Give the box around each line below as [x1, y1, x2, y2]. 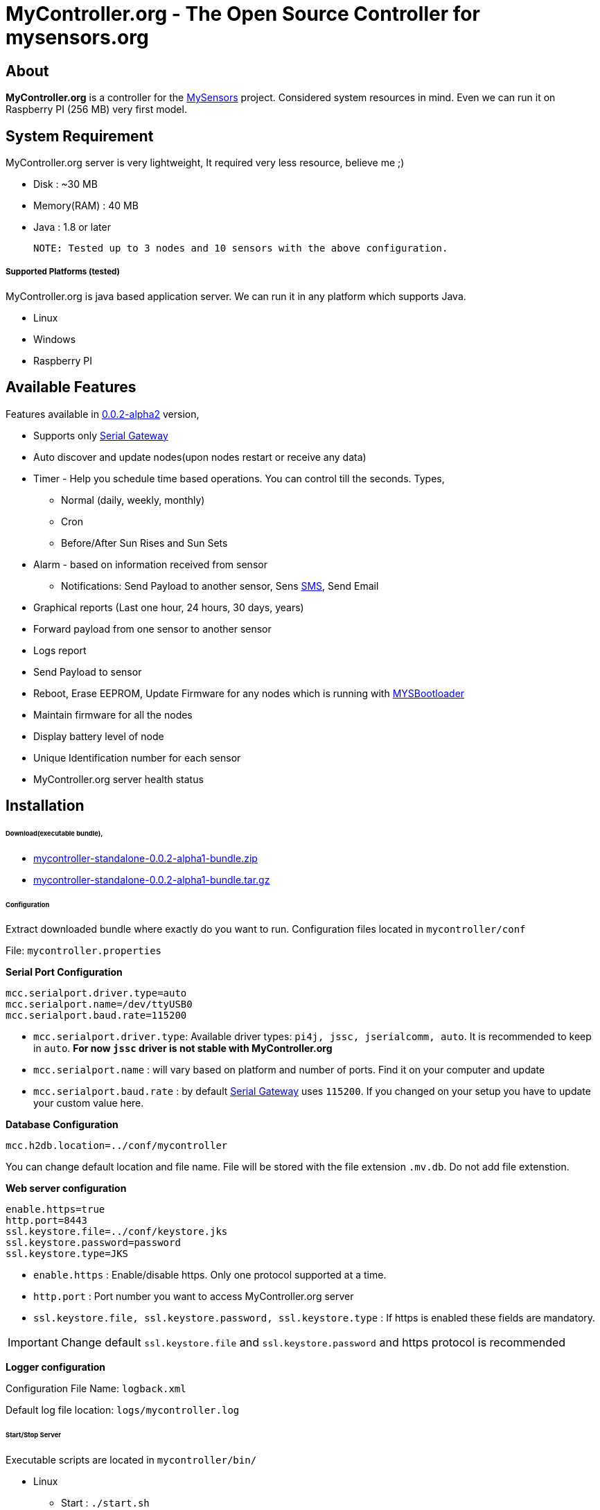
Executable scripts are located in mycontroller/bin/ [6, 1454, 257, 1466]
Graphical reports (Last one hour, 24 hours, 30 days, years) [33, 601, 304, 613]
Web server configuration [6, 1182, 127, 1195]
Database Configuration [6, 1118, 118, 1131]
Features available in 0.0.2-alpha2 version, [6, 407, 200, 420]
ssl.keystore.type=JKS [6, 1248, 129, 1260]
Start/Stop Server [6, 1431, 62, 1439]
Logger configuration [6, 1361, 105, 1373]
